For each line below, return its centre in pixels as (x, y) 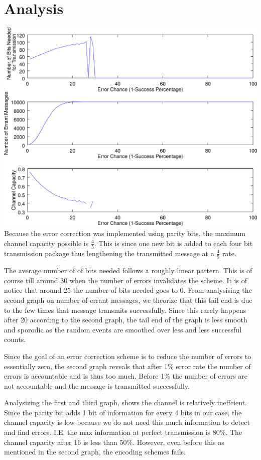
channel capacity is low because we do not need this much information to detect (127, 422)
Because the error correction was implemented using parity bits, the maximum (125, 233)
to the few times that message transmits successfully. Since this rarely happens (125, 310)
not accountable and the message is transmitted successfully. (97, 385)
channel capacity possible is (46, 243)
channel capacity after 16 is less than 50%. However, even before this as (114, 442)
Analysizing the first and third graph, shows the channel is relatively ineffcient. (125, 402)
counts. (15, 339)
